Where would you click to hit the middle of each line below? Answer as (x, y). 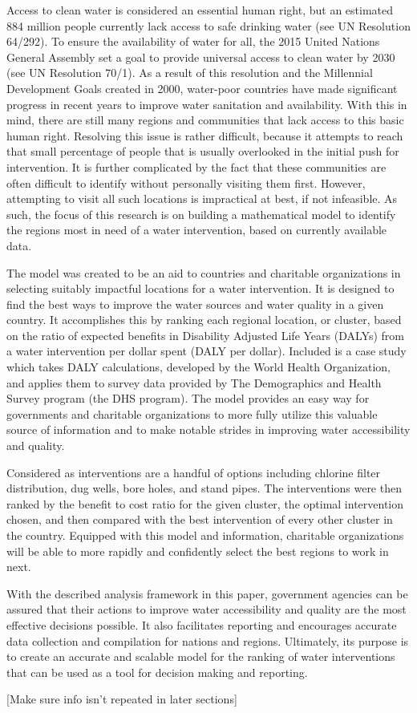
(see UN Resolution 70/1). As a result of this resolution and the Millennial (190, 73)
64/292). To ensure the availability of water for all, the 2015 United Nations (193, 41)
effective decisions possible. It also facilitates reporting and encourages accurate (202, 624)
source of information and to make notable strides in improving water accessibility (208, 429)
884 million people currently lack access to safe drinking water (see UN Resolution (208, 25)
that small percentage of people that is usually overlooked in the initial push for (203, 151)
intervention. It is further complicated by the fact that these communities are (196, 166)
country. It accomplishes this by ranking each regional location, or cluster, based (204, 320)
